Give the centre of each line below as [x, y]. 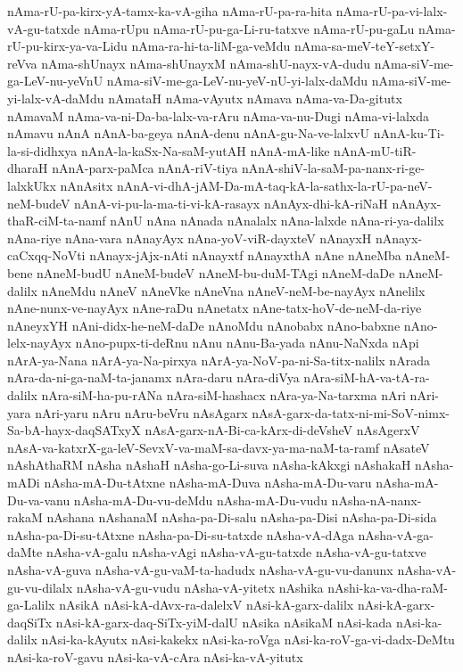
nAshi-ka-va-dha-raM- [388, 587]
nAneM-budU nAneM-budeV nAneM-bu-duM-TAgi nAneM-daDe [216, 272]
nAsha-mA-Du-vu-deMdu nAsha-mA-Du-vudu [200, 500]
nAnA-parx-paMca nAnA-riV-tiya [145, 168]
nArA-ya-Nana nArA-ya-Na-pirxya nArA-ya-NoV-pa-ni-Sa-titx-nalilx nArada [219, 360]
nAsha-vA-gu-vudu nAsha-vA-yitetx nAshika [200, 587]
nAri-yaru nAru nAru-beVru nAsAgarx [141, 412]
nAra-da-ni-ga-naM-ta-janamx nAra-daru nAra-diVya [153, 377]
